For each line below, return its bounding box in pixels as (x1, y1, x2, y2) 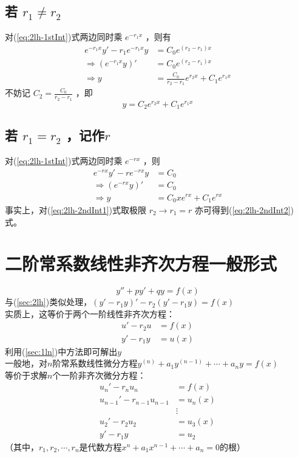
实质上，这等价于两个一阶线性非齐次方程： (5, 307, 175, 320)
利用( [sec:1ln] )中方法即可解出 (5, 345, 118, 357)
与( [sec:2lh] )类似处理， (5, 295, 92, 308)
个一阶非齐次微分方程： (52, 368, 146, 381)
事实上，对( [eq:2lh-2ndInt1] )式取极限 (5, 203, 146, 216)
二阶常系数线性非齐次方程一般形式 (5, 251, 277, 276)
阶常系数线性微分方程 (52, 357, 138, 369)
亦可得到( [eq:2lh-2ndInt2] (195, 203, 291, 216)
